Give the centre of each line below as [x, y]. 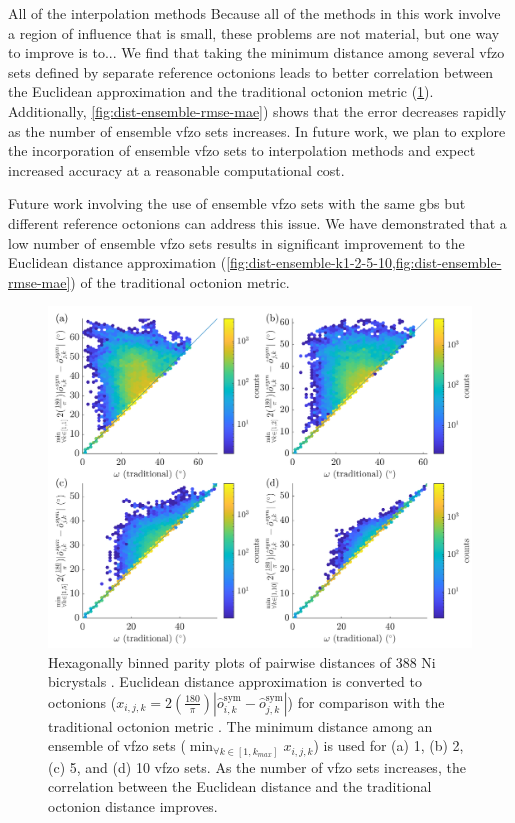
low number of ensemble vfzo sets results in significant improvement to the [236, 242]
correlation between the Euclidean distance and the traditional [240, 786]
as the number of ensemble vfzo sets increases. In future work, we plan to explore [257, 130]
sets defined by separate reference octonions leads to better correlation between [251, 71]
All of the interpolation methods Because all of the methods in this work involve [254, 13]
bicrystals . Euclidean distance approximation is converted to [235, 681]
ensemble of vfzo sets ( [117, 745]
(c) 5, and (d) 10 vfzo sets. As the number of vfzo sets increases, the [257, 766]
